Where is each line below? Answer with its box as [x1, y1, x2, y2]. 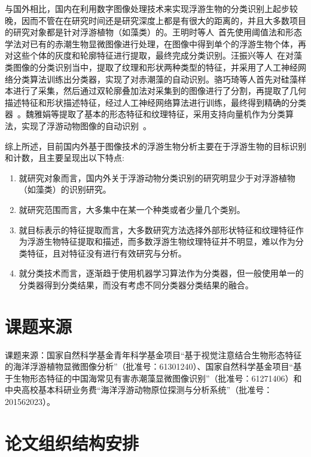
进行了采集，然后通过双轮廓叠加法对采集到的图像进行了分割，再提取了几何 [13, 84, 306, 97]
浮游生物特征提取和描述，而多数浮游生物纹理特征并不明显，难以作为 [27, 235, 295, 248]
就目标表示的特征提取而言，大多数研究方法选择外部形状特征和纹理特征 [19, 223, 295, 236]
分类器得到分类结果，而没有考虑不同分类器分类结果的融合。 [19, 278, 254, 291]
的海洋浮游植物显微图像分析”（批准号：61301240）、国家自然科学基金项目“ [5, 360, 294, 373]
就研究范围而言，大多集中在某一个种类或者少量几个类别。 [19, 203, 245, 215]
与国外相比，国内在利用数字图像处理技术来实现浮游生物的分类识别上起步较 [5, 2, 298, 14]
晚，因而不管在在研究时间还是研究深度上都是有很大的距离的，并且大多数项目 [5, 14, 306, 26]
